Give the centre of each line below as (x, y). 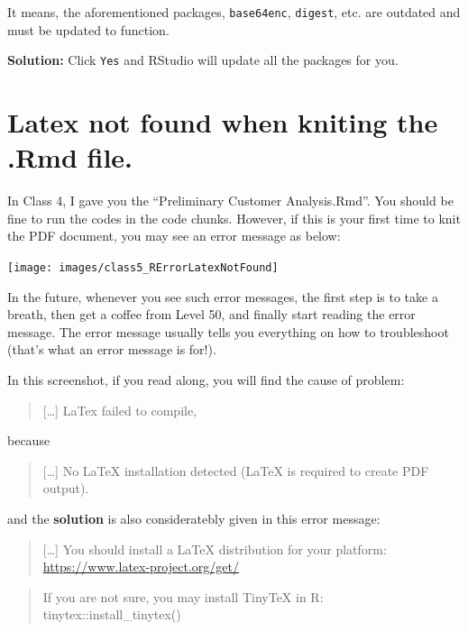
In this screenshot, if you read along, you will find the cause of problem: (206, 380)
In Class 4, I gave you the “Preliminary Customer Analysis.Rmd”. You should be (230, 201)
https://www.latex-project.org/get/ (141, 567)
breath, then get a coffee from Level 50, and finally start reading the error (211, 314)
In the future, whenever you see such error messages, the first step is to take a (223, 296)
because (29, 440)
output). (66, 488)
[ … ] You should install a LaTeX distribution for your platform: (215, 549)
